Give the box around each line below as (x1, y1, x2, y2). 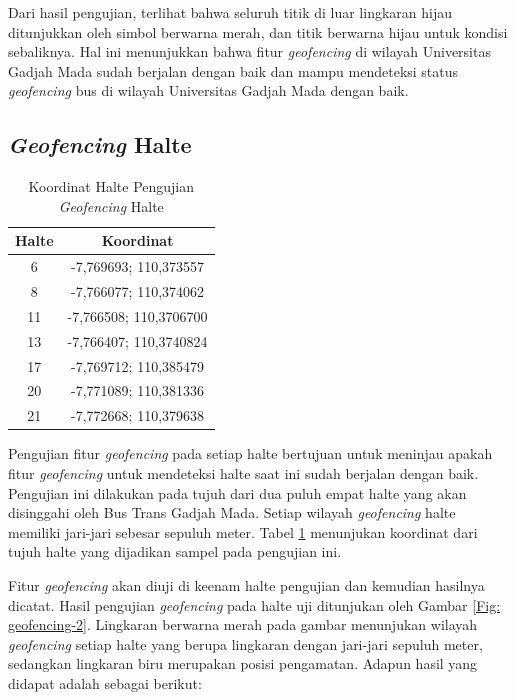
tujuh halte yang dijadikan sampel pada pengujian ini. (8, 541, 342, 562)
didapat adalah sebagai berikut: (8, 672, 202, 693)
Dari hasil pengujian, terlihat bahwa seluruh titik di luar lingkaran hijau (8, 2, 452, 22)
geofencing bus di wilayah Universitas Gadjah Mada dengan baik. (8, 80, 409, 101)
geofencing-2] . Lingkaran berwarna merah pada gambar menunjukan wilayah (8, 614, 478, 635)
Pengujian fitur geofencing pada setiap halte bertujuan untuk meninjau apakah (8, 443, 493, 464)
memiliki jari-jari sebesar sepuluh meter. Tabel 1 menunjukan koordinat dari (8, 521, 478, 542)
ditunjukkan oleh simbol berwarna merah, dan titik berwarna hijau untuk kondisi (8, 21, 508, 42)
